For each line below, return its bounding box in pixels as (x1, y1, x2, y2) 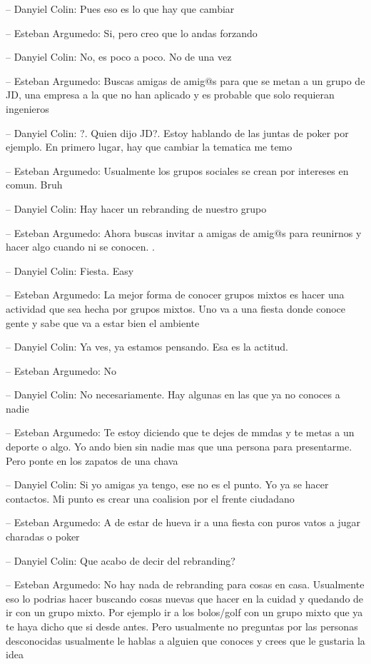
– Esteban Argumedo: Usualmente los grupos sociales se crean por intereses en (6, 163, 349, 178)
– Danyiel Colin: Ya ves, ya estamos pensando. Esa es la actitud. (6, 339, 288, 354)
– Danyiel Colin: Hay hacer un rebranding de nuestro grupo (6, 201, 267, 216)
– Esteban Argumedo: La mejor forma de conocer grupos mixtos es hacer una (6, 287, 345, 302)
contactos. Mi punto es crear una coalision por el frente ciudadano (6, 491, 295, 505)
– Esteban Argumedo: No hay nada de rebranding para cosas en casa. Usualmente (6, 577, 365, 592)
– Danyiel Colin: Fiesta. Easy (6, 263, 134, 278)
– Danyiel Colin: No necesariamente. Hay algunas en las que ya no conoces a (6, 387, 340, 402)
